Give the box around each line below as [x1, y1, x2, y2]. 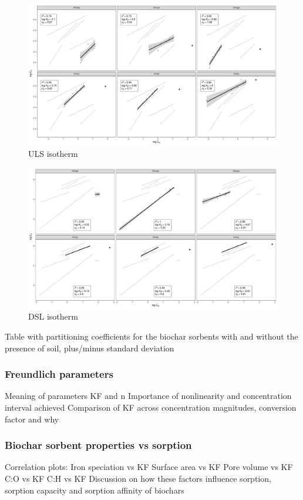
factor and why [5, 412, 59, 425]
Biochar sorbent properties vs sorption [5, 438, 192, 452]
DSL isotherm [28, 310, 78, 323]
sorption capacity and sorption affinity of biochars [5, 484, 184, 496]
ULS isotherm [28, 147, 78, 159]
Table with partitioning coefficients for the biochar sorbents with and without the [5, 330, 298, 343]
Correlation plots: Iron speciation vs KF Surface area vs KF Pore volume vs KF [5, 461, 293, 473]
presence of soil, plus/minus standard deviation [5, 341, 174, 354]
